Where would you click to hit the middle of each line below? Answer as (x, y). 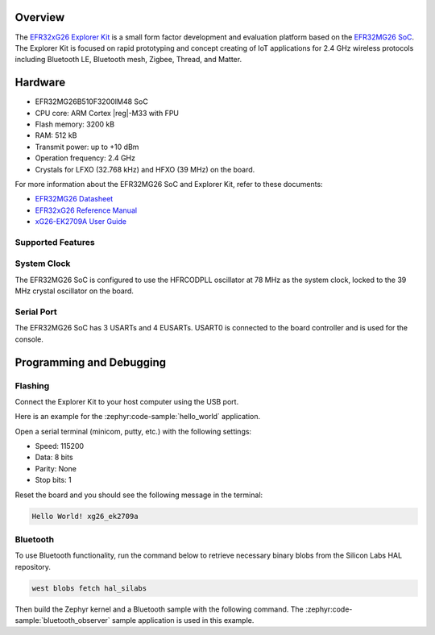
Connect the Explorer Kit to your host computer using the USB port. (127, 401)
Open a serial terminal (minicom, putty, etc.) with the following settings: (133, 431)
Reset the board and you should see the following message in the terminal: (139, 495)
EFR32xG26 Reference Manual (86, 210)
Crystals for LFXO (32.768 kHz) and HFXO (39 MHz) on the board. (145, 169)
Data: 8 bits (54, 457)
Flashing (32, 385)
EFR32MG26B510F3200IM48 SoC (91, 102)
